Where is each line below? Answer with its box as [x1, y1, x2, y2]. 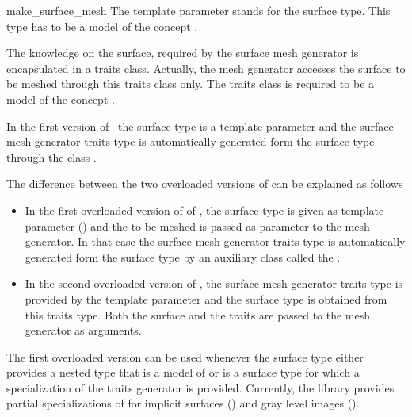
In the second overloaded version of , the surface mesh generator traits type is [25, 275, 403, 292]
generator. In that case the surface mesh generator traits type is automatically [25, 233, 406, 250]
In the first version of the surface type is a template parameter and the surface [6, 117, 394, 134]
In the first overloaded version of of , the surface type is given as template [25, 201, 384, 218]
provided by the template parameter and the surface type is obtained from [25, 290, 387, 307]
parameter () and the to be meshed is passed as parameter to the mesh [25, 217, 370, 234]
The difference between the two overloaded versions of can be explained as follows [6, 175, 403, 192]
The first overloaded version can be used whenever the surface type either [6, 348, 364, 365]
